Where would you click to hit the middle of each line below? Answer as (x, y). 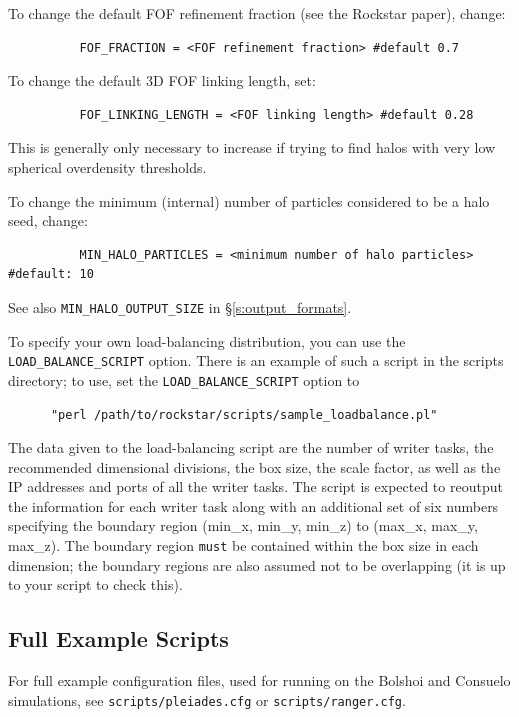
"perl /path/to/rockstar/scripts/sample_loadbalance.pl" (244, 414)
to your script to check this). (95, 584)
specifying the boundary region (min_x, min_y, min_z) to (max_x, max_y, (243, 525)
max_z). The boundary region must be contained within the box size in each (243, 545)
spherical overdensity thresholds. (107, 166)
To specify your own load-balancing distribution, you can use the (207, 340)
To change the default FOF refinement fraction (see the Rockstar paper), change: (257, 13)
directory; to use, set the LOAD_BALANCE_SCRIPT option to (184, 379)
